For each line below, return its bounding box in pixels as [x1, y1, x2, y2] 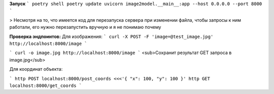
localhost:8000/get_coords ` [9, 82, 82, 88]
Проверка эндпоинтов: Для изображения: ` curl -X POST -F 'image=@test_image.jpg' [9, 33, 214, 39]
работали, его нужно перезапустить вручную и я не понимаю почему [9, 24, 161, 30]
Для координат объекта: [9, 66, 63, 72]
